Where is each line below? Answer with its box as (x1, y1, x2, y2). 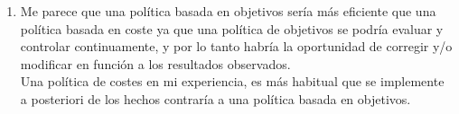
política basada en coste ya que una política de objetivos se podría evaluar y (20, 19, 444, 38)
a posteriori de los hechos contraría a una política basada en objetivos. (20, 89, 411, 108)
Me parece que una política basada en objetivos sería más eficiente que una (20, 2, 436, 20)
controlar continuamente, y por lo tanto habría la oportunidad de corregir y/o (20, 37, 453, 56)
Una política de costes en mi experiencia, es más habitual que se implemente (20, 72, 445, 91)
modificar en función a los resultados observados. (20, 54, 291, 73)
